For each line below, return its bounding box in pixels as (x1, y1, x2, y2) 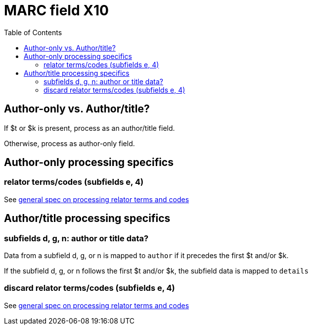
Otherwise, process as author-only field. (4, 139, 135, 148)
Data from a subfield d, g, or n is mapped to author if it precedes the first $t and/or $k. (4, 251, 289, 260)
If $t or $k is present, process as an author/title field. (4, 123, 175, 132)
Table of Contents (4, 28, 62, 37)
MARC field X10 (4, 2, 109, 19)
